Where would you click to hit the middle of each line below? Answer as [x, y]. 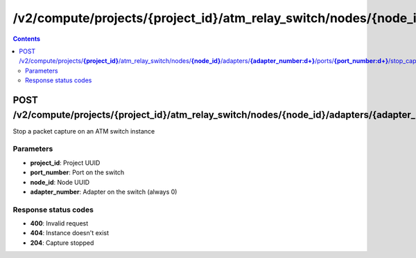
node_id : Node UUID [60, 182]
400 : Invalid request [59, 223]
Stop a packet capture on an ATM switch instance [84, 131]
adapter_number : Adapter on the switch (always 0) [104, 192]
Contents [27, 39]
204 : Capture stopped [62, 243]
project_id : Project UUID [65, 163]
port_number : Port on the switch [77, 172]
